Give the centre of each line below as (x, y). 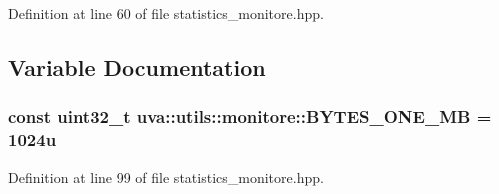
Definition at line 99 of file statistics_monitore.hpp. (166, 176)
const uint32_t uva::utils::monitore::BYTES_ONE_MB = (250, 116)
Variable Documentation (137, 66)
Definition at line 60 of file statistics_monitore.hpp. (166, 13)
